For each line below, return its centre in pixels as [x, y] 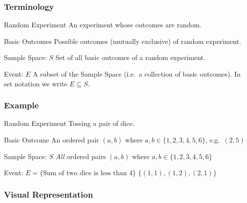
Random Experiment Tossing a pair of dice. [69, 123]
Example [21, 105]
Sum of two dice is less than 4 [88, 173]
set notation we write [36, 83]
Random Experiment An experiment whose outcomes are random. [103, 25]
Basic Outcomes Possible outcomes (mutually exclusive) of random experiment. [123, 41]
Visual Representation [49, 194]
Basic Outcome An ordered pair [51, 140]
